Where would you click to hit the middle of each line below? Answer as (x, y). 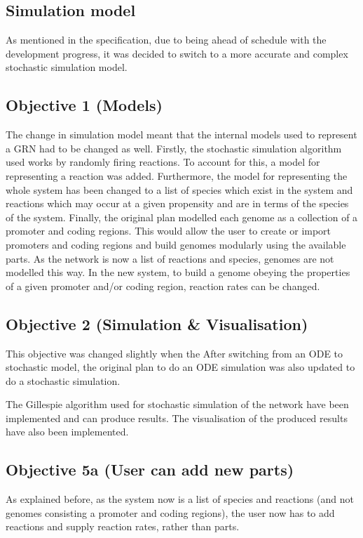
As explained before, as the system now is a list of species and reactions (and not (180, 499)
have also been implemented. (67, 432)
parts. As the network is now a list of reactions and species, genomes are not (170, 258)
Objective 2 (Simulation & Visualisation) (157, 323)
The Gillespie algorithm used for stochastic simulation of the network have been (177, 404)
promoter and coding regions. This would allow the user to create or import (169, 231)
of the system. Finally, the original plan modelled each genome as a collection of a (182, 217)
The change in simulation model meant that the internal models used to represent (181, 134)
